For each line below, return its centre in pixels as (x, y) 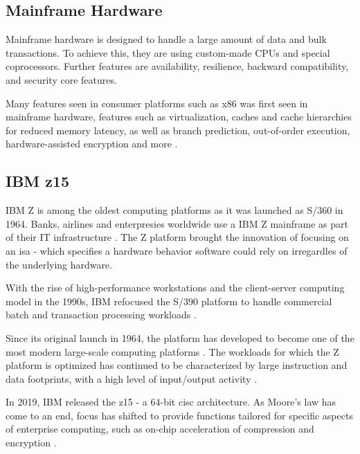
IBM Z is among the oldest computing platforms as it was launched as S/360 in (174, 210)
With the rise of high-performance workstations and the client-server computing (175, 288)
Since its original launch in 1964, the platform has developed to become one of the (180, 337)
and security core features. (61, 79)
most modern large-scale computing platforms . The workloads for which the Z (172, 351)
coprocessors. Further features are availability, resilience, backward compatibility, (177, 66)
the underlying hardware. (59, 264)
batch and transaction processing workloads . (101, 315)
